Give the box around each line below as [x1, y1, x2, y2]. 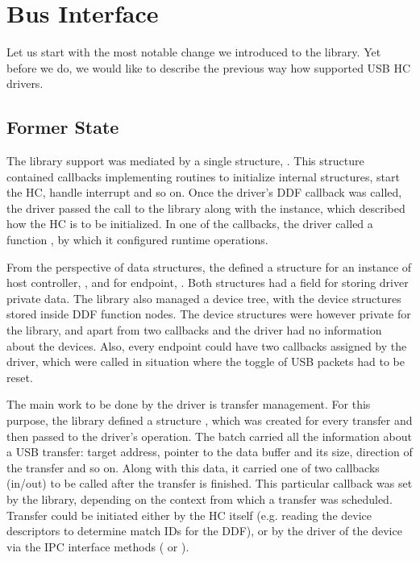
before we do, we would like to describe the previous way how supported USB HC [6, 59, 411, 76]
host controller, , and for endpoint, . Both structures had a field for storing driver [6, 274, 409, 291]
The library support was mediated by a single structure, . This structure [6, 152, 364, 169]
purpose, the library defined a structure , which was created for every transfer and [6, 412, 413, 429]
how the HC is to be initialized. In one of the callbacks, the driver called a [6, 215, 373, 232]
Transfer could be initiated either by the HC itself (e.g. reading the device [6, 506, 372, 523]
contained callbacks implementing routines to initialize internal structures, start [6, 168, 400, 185]
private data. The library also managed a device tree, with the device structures [6, 289, 401, 306]
